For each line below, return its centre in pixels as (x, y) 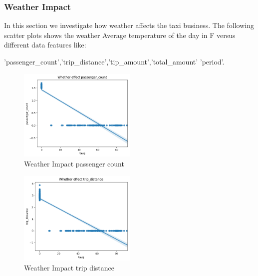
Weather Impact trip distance (69, 267)
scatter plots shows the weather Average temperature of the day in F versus (120, 35)
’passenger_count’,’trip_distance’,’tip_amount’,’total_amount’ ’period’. (114, 61)
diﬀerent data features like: (45, 45)
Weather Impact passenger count (74, 163)
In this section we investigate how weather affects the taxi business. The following (129, 25)
